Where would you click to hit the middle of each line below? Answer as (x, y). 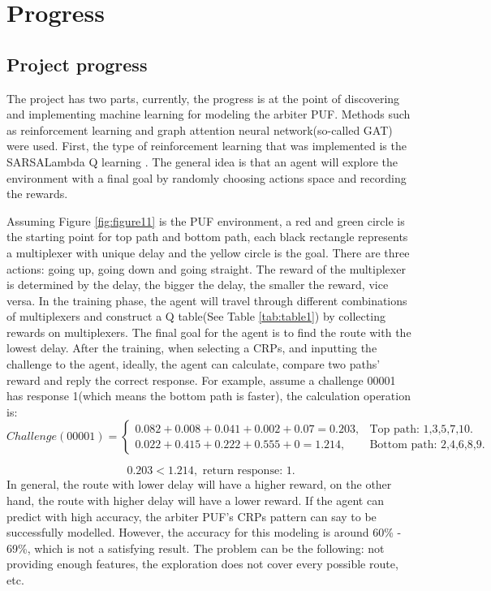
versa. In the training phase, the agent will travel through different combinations (207, 300)
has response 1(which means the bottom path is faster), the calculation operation (209, 396)
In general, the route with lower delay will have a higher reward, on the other (199, 484)
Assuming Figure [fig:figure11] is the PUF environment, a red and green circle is (206, 220)
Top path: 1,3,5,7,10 (420, 429)
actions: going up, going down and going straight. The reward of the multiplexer (206, 268)
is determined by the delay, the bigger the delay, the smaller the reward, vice (198, 285)
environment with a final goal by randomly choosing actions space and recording (207, 177)
